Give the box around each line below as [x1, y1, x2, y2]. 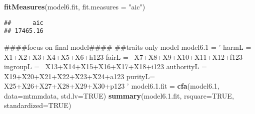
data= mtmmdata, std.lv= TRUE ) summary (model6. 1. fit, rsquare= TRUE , [4, 90, 234, 101]
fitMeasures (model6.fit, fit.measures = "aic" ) [4, 1, 145, 11]
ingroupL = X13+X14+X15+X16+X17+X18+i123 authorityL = [4, 61, 207, 72]
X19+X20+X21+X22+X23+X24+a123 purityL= [4, 71, 155, 81]
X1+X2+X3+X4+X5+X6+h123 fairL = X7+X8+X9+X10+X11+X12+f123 [4, 51, 243, 62]
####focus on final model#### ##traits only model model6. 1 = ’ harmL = [4, 41, 251, 52]
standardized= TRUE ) [4, 100, 71, 111]
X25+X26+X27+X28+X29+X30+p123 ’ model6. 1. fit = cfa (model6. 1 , [4, 81, 219, 91]
